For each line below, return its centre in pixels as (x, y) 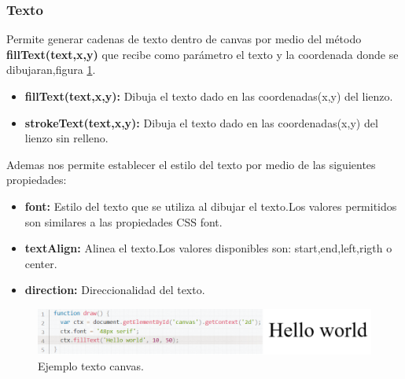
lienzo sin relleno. (66, 138)
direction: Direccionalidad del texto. (115, 290)
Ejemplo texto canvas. (91, 365)
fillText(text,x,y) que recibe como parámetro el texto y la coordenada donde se (202, 54)
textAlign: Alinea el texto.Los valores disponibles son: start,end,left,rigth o (208, 248)
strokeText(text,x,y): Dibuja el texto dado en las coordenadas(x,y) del (201, 122)
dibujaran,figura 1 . (51, 70)
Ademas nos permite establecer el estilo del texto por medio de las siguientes (191, 164)
